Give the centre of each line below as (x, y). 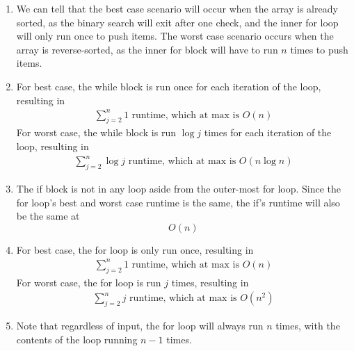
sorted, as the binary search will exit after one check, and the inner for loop (177, 22)
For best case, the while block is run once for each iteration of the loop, (169, 86)
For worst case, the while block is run (96, 132)
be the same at (48, 216)
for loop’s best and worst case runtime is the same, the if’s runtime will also (178, 202)
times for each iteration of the (268, 132)
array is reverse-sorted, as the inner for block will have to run (147, 49)
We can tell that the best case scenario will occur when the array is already (177, 8)
